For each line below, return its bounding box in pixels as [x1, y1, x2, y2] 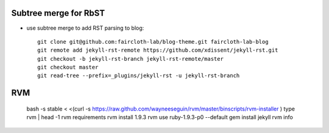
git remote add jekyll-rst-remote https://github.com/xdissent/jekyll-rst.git [37, 47, 278, 54]
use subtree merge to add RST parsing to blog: [26, 24, 144, 32]
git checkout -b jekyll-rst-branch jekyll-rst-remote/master [37, 55, 224, 62]
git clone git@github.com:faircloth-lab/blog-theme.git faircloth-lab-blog [37, 38, 269, 45]
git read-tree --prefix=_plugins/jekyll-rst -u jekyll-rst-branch [37, 72, 240, 79]
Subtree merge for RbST [11, 8, 105, 18]
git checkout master [37, 64, 99, 71]
